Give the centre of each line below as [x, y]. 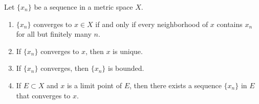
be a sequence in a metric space [83, 7]
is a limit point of [94, 85]
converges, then [64, 68]
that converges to [43, 95]
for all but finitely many [54, 34]
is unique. [128, 51]
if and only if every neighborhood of [152, 24]
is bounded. [126, 68]
